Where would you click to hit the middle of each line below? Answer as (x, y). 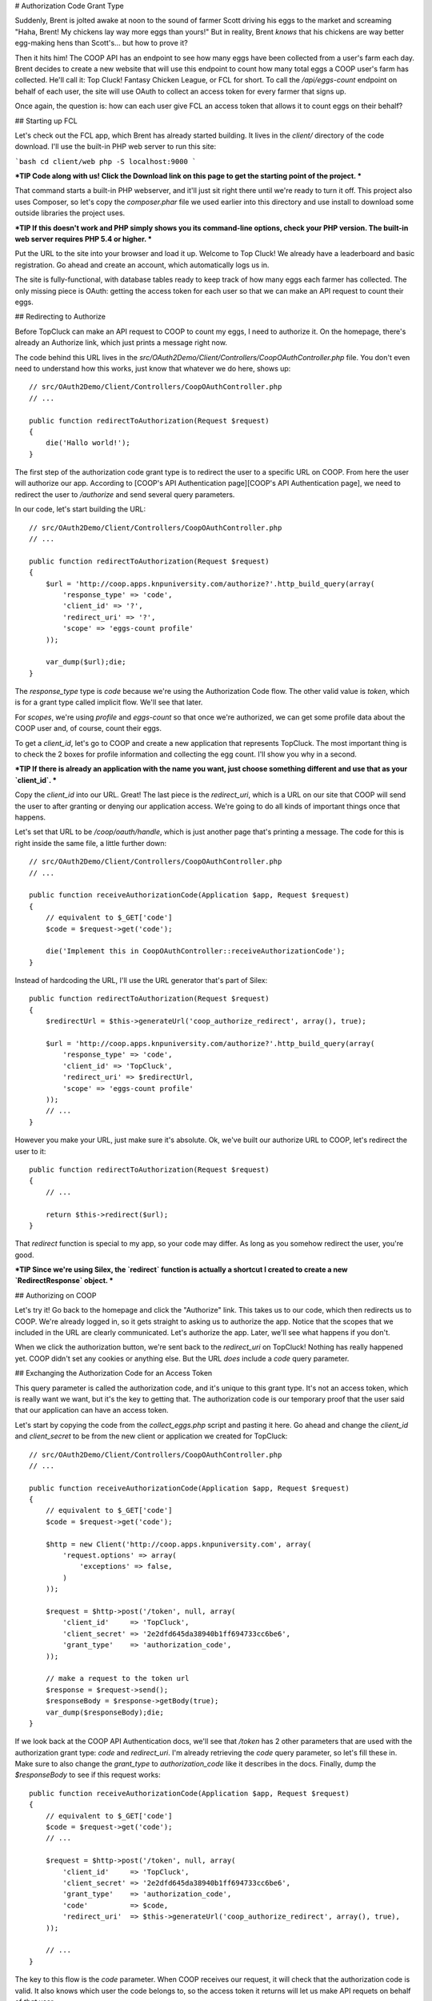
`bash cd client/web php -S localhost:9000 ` (106, 161)
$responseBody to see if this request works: (88, 1775)
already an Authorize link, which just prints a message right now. (121, 343)
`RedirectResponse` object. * (64, 1281)
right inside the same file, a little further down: (91, 843)
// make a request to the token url (117, 1678)
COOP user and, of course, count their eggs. (88, 728)
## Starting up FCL (46, 121)
